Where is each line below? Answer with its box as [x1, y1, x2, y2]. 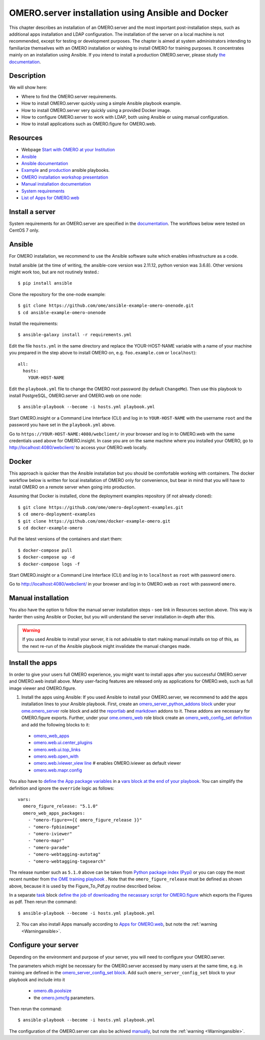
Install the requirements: [9, 320, 58, 326]
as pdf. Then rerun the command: [9, 899, 77, 905]
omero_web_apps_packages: [23, 810, 85, 816]
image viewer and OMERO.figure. [9, 685, 77, 691]
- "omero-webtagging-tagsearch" [27, 858, 106, 864]
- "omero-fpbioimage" [27, 824, 80, 829]
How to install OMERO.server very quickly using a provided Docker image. [21, 107, 171, 113]
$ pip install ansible [18, 280, 73, 286]
